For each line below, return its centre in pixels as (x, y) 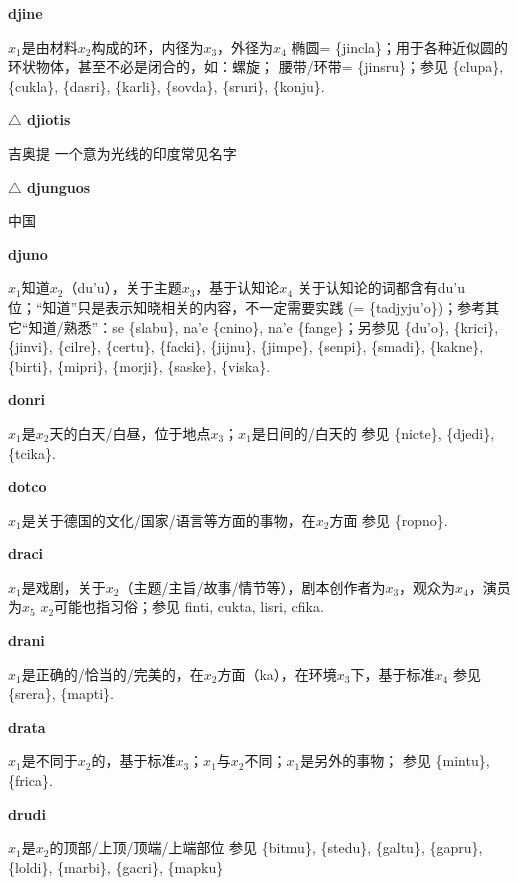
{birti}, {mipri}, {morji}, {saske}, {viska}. (139, 365)
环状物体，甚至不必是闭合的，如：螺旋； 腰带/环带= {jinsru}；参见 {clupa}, (256, 66)
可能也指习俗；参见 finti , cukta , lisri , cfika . (189, 606)
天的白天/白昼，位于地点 (130, 432)
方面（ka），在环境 (277, 673)
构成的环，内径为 (147, 46)
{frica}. (30, 780)
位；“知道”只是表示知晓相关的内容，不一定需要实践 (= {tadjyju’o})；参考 (247, 306)
